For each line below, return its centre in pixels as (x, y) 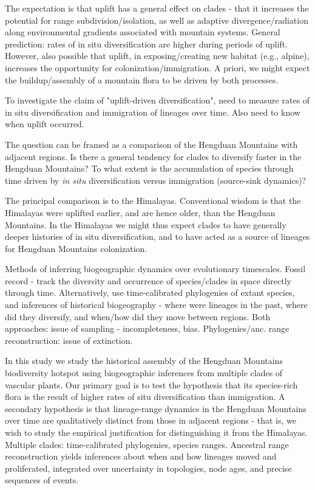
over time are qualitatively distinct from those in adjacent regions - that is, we (151, 420)
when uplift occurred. (45, 124)
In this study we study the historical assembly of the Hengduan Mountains (144, 361)
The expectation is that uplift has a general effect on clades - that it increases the (157, 8)
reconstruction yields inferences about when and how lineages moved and (141, 456)
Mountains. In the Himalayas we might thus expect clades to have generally (146, 224)
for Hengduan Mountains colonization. (76, 248)
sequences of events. (42, 480)
